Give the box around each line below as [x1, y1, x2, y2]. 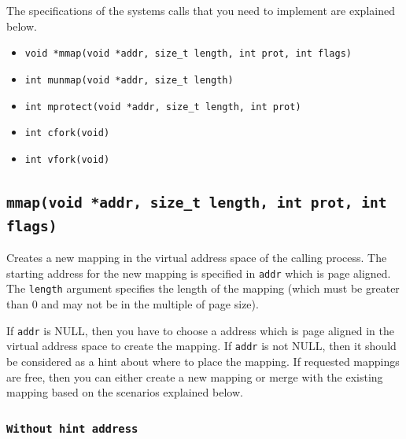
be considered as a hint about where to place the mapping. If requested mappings [6, 353, 400, 370]
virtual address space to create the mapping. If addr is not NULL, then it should [6, 338, 397, 354]
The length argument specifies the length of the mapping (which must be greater [6, 280, 400, 297]
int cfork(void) [24, 127, 110, 139]
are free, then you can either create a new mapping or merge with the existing [6, 368, 383, 385]
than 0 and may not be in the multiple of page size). [6, 296, 259, 312]
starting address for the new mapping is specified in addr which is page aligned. [6, 264, 391, 281]
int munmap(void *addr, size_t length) [24, 74, 234, 86]
